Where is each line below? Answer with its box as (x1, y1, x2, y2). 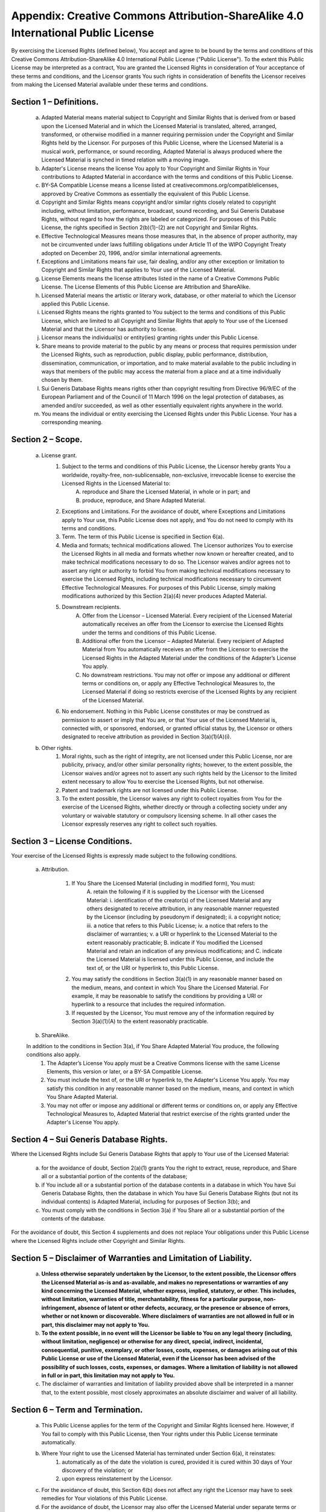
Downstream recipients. (62, 604, 121, 611)
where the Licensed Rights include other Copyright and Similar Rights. (11, 1237, 185, 1244)
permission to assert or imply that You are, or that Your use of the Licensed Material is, (62, 716, 277, 723)
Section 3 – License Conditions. (11, 836, 133, 846)
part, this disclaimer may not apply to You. (41, 1321, 150, 1328)
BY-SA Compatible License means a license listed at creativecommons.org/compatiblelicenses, (41, 181, 279, 189)
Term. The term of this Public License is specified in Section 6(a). (62, 533, 225, 541)
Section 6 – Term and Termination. (11, 1404, 143, 1415)
